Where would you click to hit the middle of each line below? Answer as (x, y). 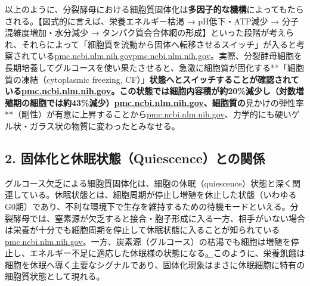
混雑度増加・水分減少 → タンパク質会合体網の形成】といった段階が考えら (150, 32)
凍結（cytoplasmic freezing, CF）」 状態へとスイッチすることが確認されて (160, 79)
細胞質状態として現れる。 (55, 276)
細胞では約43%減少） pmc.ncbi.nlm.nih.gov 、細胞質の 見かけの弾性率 (167, 102)
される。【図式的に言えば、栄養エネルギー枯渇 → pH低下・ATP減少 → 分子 (152, 21)
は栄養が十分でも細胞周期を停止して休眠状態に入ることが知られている (142, 230)
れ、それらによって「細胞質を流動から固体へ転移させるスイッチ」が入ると (151, 44)
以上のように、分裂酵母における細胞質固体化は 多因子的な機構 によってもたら (154, 9)
